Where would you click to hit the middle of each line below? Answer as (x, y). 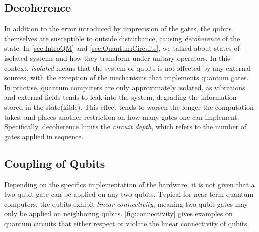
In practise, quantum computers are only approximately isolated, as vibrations (125, 87)
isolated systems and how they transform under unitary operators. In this (117, 57)
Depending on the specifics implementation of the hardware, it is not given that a (129, 184)
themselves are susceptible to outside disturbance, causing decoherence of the (122, 38)
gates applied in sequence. (44, 136)
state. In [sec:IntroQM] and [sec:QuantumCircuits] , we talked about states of (122, 48)
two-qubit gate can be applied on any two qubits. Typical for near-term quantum (129, 194)
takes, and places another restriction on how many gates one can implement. (122, 117)
